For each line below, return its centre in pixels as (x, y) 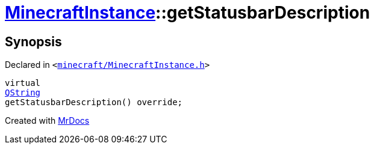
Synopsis (33, 41)
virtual (23, 83)
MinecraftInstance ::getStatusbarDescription (188, 13)
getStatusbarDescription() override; (94, 102)
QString (23, 93)
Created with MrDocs (47, 121)
